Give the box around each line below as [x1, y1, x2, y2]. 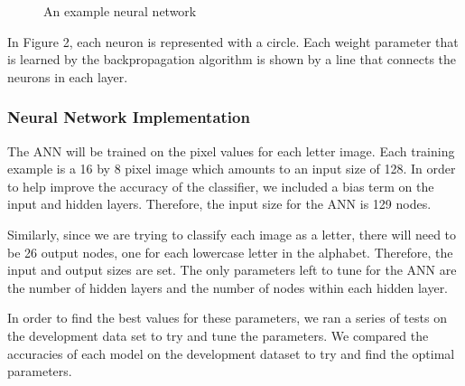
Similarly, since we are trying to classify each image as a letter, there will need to [7, 224, 457, 243]
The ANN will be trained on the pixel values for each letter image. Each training [7, 141, 455, 160]
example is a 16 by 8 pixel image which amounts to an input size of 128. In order [7, 159, 456, 178]
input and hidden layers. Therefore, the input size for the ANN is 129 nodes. [7, 194, 432, 213]
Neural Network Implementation [7, 106, 250, 128]
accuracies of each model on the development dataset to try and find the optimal [7, 344, 455, 362]
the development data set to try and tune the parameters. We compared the [7, 325, 429, 344]
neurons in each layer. [7, 67, 128, 86]
